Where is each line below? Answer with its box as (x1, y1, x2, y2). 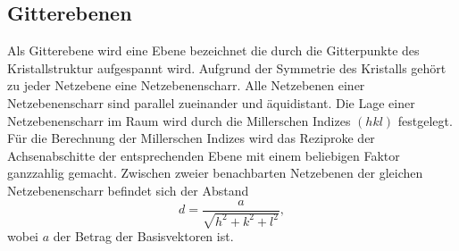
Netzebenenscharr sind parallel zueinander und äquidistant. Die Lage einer (7, 93, 415, 112)
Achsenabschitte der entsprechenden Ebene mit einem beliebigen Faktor (7, 146, 400, 164)
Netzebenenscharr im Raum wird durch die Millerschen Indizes (7, 111, 351, 130)
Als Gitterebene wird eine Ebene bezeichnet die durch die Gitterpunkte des (7, 41, 420, 60)
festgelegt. (397, 111, 453, 130)
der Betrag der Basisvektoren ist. (53, 227, 234, 245)
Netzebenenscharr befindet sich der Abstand (7, 180, 249, 199)
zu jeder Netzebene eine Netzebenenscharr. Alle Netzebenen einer (7, 76, 365, 95)
